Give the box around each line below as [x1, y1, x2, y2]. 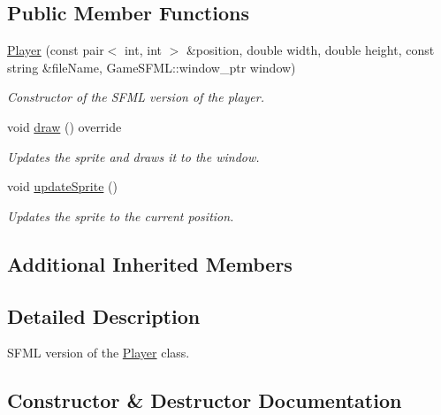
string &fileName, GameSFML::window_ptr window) [7, 58, 296, 76]
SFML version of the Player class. [7, 343, 190, 362]
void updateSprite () [7, 177, 118, 196]
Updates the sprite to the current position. [7, 206, 234, 225]
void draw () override [7, 117, 122, 135]
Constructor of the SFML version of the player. [7, 88, 264, 106]
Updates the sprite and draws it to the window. [7, 147, 260, 165]
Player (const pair [7, 41, 104, 59]
